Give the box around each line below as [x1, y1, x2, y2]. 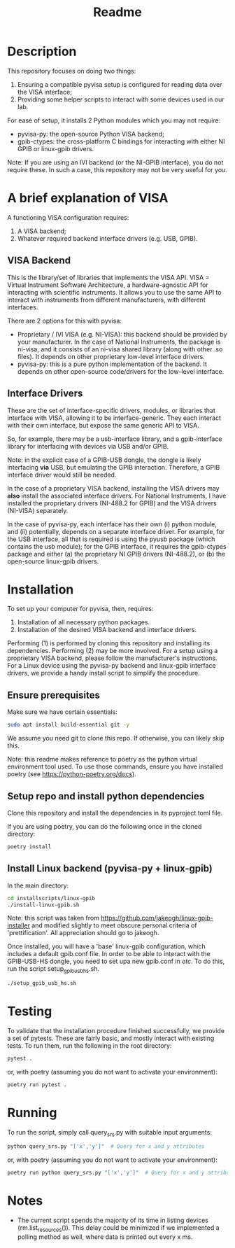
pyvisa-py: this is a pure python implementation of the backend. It [17, 360, 208, 368]
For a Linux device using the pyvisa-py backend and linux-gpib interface [7, 661, 216, 670]
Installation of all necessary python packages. [17, 618, 150, 626]
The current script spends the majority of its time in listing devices [17, 1216, 208, 1225]
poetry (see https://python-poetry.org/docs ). [7, 770, 136, 778]
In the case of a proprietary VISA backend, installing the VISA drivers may [7, 484, 220, 492]
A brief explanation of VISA [7, 190, 169, 206]
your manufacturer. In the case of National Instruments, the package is [17, 337, 221, 346]
